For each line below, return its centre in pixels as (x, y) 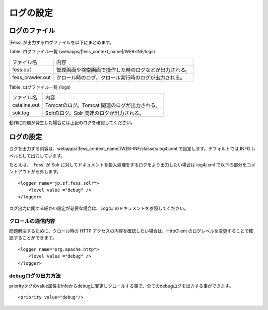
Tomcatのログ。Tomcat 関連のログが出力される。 (103, 105)
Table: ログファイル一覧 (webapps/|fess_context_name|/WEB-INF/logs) (82, 52)
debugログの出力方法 (35, 276)
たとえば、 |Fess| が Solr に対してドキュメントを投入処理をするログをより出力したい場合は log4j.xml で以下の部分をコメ (132, 164)
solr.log (21, 113)
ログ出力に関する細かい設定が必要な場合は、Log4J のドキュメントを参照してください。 (99, 208)
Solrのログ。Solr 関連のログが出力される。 (95, 113)
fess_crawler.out (32, 77)
